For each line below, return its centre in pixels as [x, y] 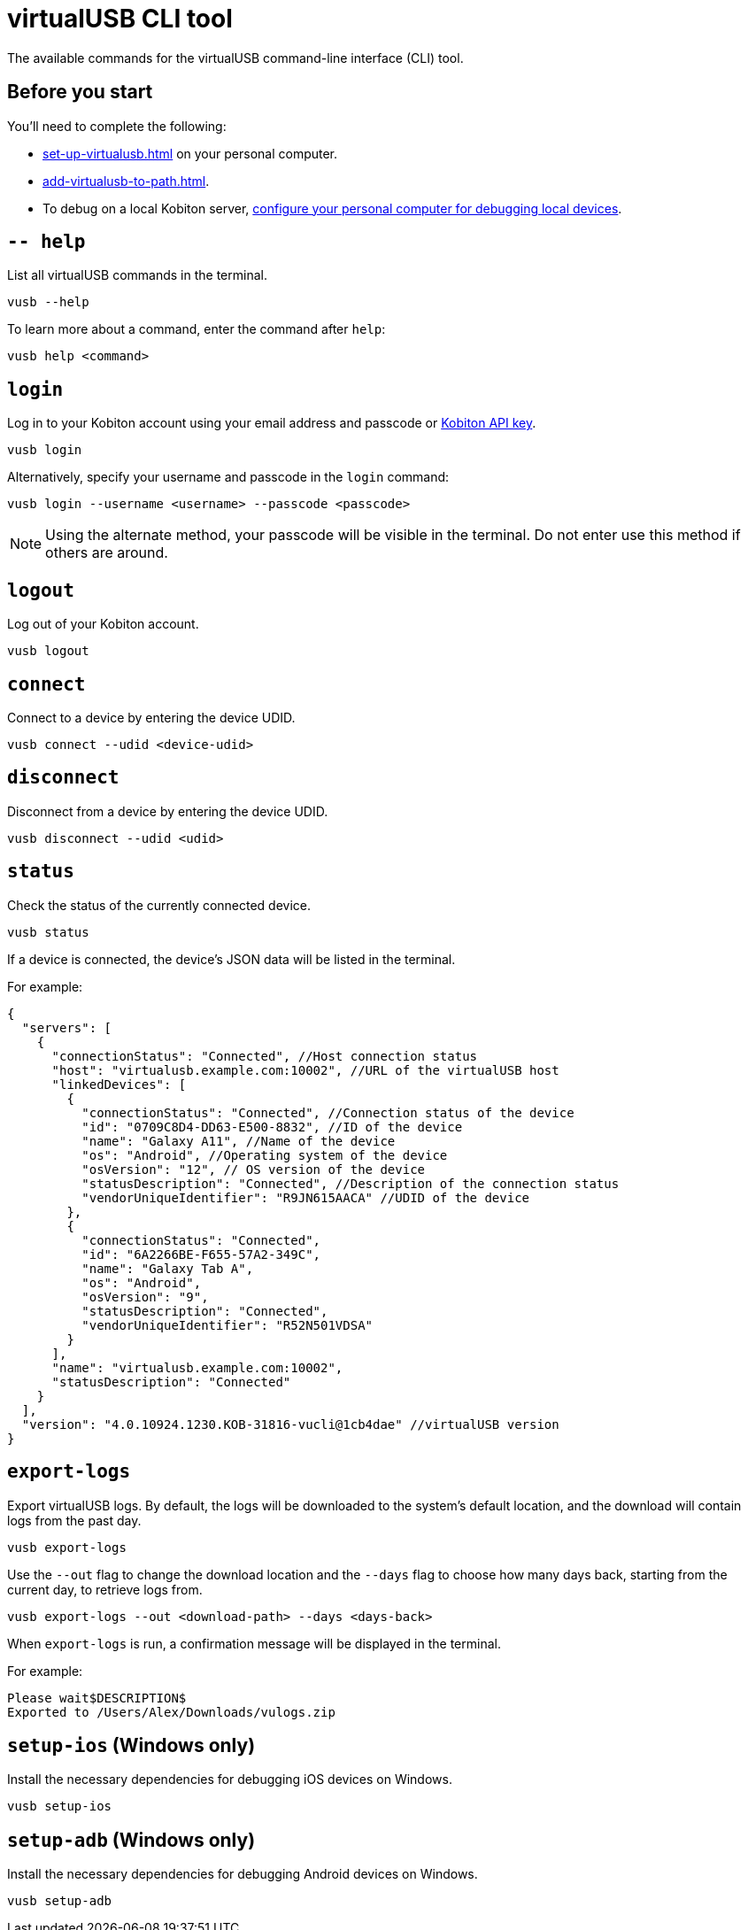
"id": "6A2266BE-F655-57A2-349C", [201, 1254]
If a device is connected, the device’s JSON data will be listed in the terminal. [231, 959]
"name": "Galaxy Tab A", [168, 1268]
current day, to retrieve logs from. [105, 1589]
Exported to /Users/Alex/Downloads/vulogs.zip [171, 1712]
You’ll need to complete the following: [117, 126]
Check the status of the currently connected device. [159, 905]
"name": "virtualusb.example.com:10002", [197, 1367]
